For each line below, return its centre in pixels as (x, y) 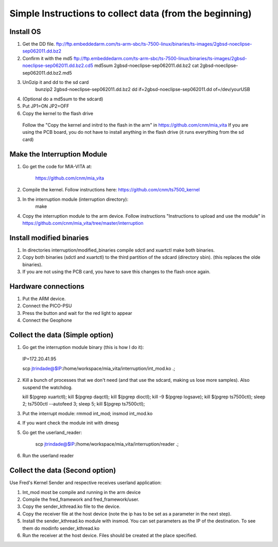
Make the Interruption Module (58, 154)
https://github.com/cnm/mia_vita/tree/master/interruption (83, 223)
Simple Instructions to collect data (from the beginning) (131, 13)
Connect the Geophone (47, 320)
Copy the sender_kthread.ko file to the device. (72, 506)
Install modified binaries (49, 237)
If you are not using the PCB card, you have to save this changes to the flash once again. (116, 272)
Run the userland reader (48, 456)
